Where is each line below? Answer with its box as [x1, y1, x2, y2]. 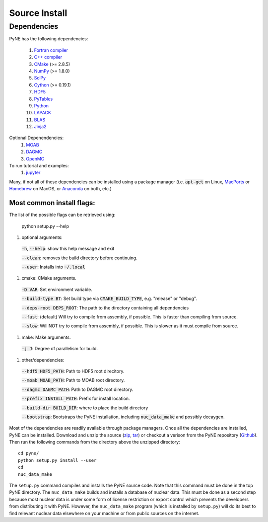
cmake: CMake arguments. [21, 275, 77, 281]
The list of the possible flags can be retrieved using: [9, 212, 116, 218]
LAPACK [34, 110, 52, 116]
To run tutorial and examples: [9, 163, 69, 169]
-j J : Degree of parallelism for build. [21, 346, 98, 352]
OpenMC [26, 155, 45, 161]
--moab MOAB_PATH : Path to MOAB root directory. [21, 377, 125, 383]
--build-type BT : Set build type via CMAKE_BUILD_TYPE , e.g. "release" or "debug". [21, 296, 197, 301]
